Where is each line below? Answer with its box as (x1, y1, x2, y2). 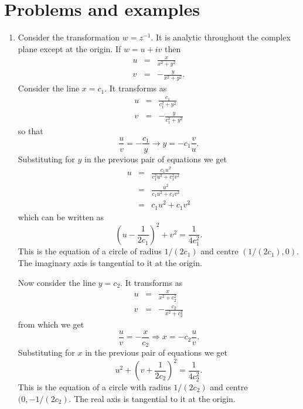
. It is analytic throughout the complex (151, 31, 291, 43)
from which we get (18, 318, 84, 330)
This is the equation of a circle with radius (18, 381, 171, 393)
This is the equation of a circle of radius (18, 245, 162, 257)
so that (18, 124, 43, 137)
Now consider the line (18, 276, 96, 288)
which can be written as (18, 210, 104, 223)
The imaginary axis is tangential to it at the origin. (18, 256, 202, 268)
